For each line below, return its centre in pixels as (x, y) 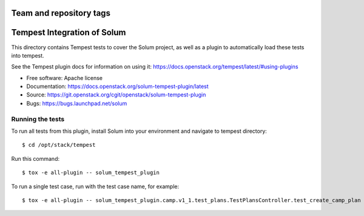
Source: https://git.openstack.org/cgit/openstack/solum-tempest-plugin (116, 95)
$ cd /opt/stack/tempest (59, 145)
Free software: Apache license (65, 78)
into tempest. (28, 55)
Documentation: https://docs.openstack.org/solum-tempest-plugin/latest (117, 86)
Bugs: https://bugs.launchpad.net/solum (77, 103)
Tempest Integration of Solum (69, 32)
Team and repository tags (61, 13)
